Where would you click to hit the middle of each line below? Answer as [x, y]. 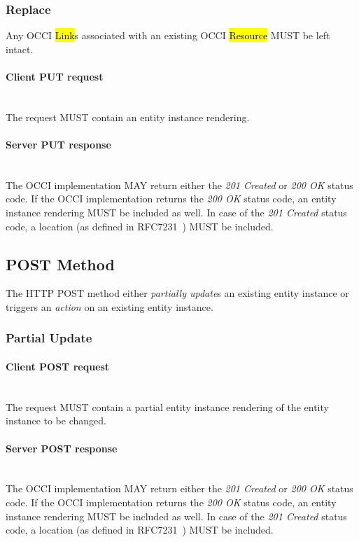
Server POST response [62, 448]
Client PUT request [55, 76]
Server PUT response [58, 144]
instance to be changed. [56, 421]
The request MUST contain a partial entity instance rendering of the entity [167, 406]
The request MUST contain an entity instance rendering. [128, 117]
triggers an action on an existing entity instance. [110, 306]
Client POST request [58, 366]
